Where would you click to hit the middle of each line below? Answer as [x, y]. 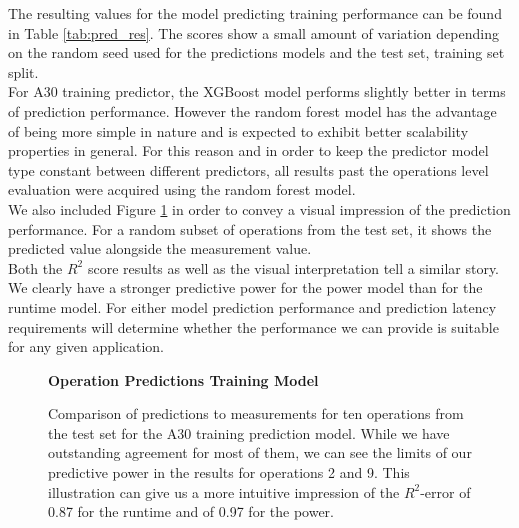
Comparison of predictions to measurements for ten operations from [256, 413]
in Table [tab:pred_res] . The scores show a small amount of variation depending [253, 32]
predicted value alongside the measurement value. [160, 248]
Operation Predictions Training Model [183, 379]
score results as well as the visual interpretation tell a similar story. [293, 267]
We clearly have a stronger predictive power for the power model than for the [245, 287]
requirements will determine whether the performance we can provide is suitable [253, 326]
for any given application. [86, 346]
